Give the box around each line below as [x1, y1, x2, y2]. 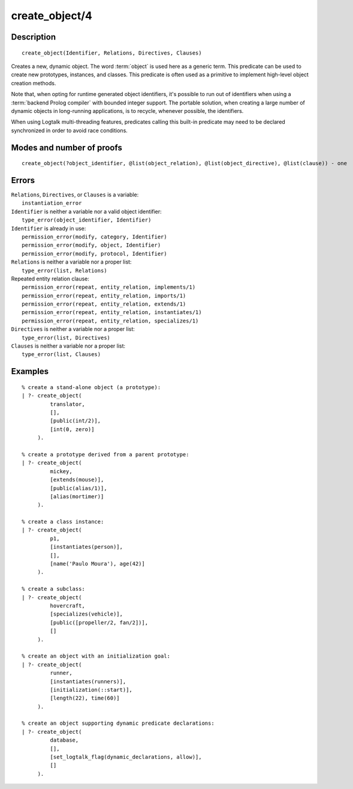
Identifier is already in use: [11, 225, 86, 232]
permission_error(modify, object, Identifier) [22, 242, 161, 249]
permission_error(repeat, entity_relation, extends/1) [22, 301, 186, 307]
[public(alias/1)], [50, 485, 107, 492]
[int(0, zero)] [50, 426, 95, 432]
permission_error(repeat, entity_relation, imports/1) [22, 292, 186, 299]
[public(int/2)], [50, 417, 101, 425]
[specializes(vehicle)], [50, 611, 123, 618]
